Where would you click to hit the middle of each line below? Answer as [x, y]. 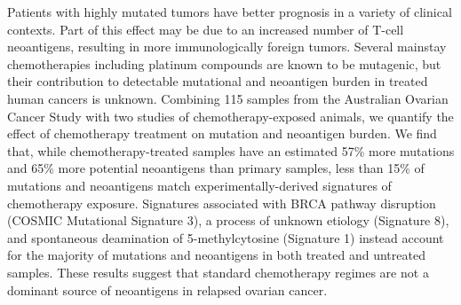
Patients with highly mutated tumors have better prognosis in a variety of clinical [230, 12]
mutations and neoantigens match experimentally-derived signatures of [199, 185]
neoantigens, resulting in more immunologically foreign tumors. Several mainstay [227, 47]
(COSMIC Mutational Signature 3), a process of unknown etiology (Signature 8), [228, 220]
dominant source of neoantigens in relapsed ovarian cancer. [167, 289]
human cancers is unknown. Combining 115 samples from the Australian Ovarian [228, 98]
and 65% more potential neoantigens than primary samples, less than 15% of [216, 168]
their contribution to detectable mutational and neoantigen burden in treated [218, 81]
